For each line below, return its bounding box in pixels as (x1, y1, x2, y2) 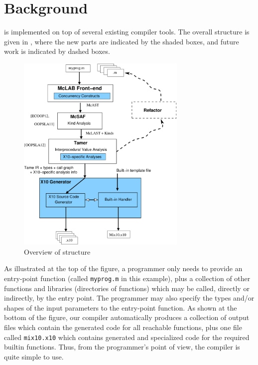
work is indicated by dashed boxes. (4, 46, 110, 56)
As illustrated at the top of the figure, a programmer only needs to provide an (4, 263, 243, 274)
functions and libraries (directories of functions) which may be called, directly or (4, 283, 250, 293)
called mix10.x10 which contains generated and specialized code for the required (4, 332, 250, 342)
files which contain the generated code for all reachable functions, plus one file (4, 322, 242, 332)
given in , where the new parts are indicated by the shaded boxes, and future (4, 36, 239, 46)
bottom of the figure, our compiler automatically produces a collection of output (4, 312, 250, 323)
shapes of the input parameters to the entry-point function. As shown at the (4, 302, 237, 313)
